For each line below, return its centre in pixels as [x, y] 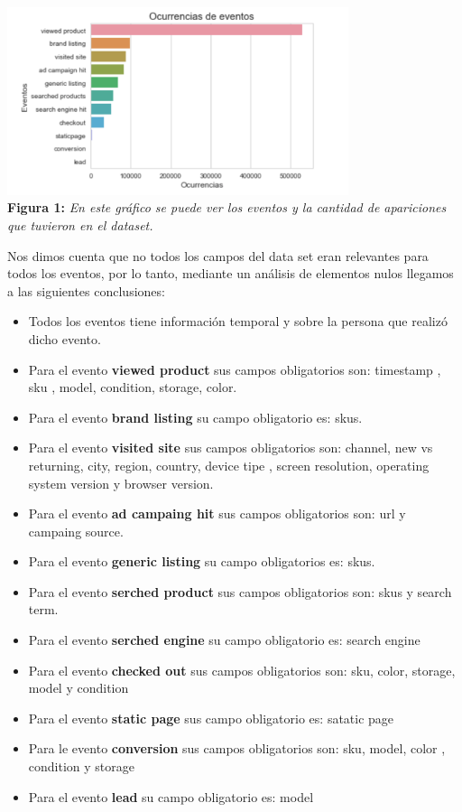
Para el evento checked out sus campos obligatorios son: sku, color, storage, [242, 670]
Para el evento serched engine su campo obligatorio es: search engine [224, 640]
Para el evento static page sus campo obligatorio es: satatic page [211, 718]
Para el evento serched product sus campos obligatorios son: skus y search [240, 591]
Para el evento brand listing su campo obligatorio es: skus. [195, 417]
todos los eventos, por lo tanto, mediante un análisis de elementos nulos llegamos [231, 273]
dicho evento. [65, 338]
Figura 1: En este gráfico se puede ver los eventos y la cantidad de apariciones [227, 207]
